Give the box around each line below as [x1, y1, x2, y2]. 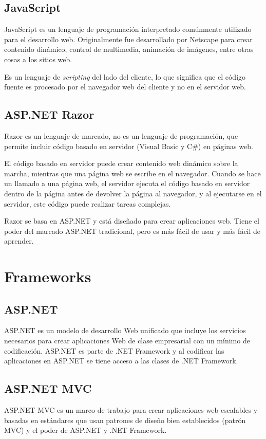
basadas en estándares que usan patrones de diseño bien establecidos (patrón [4, 414, 246, 425]
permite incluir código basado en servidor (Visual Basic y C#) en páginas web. [4, 140, 253, 151]
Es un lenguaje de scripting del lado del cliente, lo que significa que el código [4, 71, 246, 82]
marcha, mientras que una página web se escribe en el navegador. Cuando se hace [4, 168, 261, 178]
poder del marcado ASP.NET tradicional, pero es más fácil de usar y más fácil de [4, 225, 261, 236]
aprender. [4, 235, 34, 246]
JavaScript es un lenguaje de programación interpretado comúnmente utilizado [4, 24, 252, 34]
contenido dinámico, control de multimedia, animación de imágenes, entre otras [4, 44, 254, 54]
